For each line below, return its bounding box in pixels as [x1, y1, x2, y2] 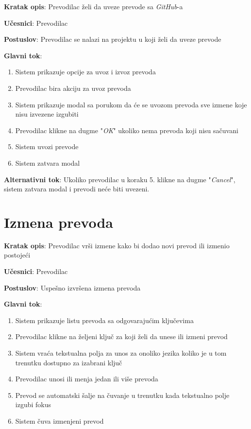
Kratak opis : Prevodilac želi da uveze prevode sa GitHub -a [4, 1, 183, 11]
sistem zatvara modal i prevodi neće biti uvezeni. [4, 184, 150, 194]
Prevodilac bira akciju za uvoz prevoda [15, 83, 131, 93]
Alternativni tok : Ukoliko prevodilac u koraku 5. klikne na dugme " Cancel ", [4, 174, 235, 184]
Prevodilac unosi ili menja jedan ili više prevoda [15, 374, 158, 384]
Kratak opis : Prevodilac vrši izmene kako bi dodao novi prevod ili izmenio [4, 240, 230, 250]
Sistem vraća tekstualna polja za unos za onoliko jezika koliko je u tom [15, 348, 227, 358]
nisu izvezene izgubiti [15, 109, 79, 119]
